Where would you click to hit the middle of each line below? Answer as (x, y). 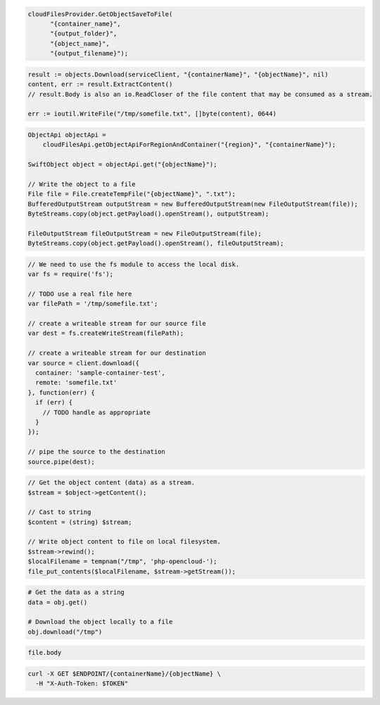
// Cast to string (59, 512)
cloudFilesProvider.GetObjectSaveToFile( (100, 14)
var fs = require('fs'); (71, 274)
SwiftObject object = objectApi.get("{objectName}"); (122, 165)
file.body (45, 653)
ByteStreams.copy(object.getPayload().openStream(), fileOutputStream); (156, 244)
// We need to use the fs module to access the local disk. (134, 264)
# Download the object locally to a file (100, 622)
